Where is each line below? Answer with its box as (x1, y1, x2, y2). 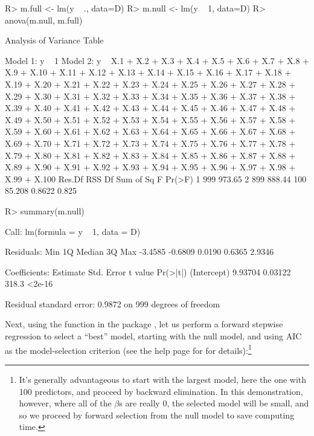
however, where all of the (19, 397, 112, 409)
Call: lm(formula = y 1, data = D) (5, 225, 141, 237)
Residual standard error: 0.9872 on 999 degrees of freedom (5, 297, 220, 310)
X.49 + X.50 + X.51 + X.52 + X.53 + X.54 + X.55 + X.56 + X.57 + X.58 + (5, 113, 296, 126)
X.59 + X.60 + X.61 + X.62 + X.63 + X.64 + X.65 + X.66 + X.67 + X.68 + (5, 125, 296, 138)
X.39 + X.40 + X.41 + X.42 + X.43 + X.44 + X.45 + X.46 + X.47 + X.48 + (5, 101, 296, 114)
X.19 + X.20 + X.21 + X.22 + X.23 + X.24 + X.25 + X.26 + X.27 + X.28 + (5, 77, 296, 90)
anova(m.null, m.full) (5, 13, 83, 26)
